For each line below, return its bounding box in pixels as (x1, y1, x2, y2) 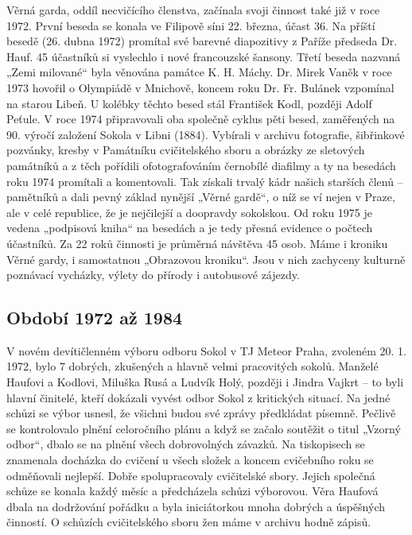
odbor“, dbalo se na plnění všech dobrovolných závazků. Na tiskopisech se (6, 436, 365, 452)
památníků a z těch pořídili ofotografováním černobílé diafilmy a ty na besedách (6, 157, 396, 173)
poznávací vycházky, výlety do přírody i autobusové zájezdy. (6, 266, 300, 283)
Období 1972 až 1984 (6, 305, 183, 330)
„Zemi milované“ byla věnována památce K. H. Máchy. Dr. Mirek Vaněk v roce (6, 64, 392, 80)
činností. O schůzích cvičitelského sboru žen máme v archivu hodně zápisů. (6, 514, 371, 530)
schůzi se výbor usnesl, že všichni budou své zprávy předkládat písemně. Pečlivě (6, 405, 396, 421)
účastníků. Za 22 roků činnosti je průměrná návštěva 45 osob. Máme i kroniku (6, 235, 388, 251)
